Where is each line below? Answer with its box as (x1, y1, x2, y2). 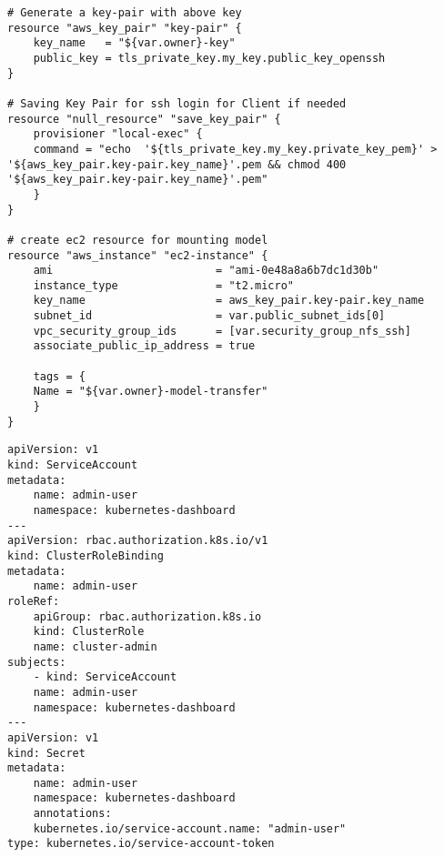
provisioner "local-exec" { (33, 127, 203, 141)
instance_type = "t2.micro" (33, 278, 294, 292)
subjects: (7, 655, 66, 669)
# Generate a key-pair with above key (7, 6, 242, 19)
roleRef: (7, 594, 60, 608)
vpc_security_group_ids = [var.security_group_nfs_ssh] (33, 324, 411, 338)
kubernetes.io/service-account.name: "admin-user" (33, 822, 347, 835)
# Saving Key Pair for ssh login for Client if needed (7, 96, 347, 110)
